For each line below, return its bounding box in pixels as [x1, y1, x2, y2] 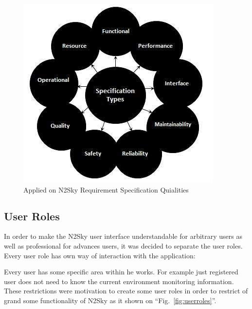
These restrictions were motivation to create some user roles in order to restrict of [4, 286, 248, 296]
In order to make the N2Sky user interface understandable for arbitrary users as [4, 231, 243, 241]
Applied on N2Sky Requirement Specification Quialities [23, 184, 189, 194]
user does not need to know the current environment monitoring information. [4, 276, 234, 286]
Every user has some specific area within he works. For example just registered [4, 267, 238, 277]
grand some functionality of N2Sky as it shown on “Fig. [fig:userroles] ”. [4, 295, 216, 305]
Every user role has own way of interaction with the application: [4, 250, 196, 260]
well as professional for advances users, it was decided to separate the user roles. [4, 240, 243, 251]
